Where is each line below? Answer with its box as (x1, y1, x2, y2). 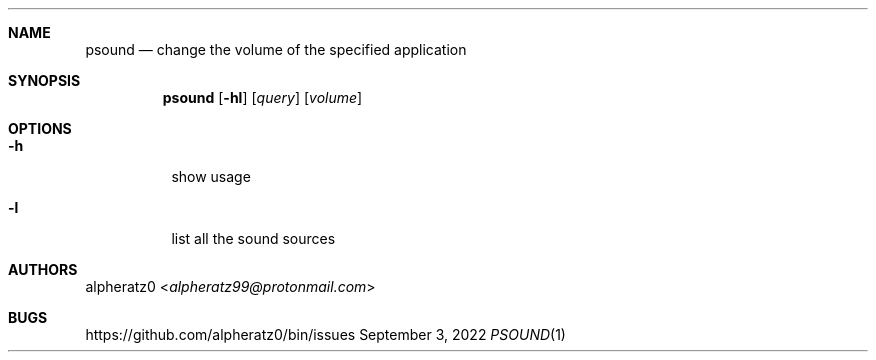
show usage (171, 168, 251, 185)
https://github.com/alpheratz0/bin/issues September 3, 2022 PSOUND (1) (85, 326, 566, 343)
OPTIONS (8, 120, 72, 137)
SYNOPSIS (8, 72, 81, 89)
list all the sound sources (171, 230, 336, 247)
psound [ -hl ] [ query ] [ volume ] (162, 89, 363, 106)
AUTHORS (8, 261, 78, 278)
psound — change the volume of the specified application (85, 41, 467, 58)
